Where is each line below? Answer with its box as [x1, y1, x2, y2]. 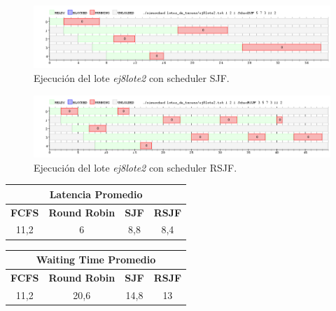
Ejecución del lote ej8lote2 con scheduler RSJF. [34, 160, 237, 174]
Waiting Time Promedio [36, 252, 156, 267]
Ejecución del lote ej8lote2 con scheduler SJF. [34, 71, 230, 85]
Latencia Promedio [49, 186, 143, 201]
